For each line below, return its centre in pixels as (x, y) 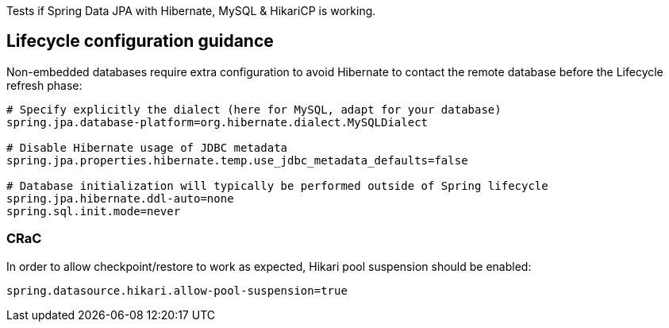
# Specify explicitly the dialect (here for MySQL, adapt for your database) (254, 109)
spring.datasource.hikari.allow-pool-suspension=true (177, 290)
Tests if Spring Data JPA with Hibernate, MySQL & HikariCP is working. (191, 11)
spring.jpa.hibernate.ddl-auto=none (120, 198)
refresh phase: (44, 85)
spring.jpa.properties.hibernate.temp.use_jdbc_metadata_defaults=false (237, 160)
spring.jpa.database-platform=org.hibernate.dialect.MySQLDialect (217, 122)
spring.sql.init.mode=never (94, 211)
